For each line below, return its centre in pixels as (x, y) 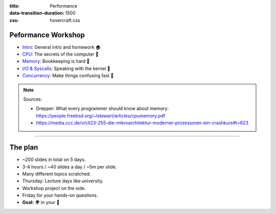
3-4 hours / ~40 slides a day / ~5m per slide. (70, 167)
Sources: (33, 99)
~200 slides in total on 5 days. (54, 160)
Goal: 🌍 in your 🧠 (41, 202)
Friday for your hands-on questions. (60, 195)
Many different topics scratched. (57, 174)
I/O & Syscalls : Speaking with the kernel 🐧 (66, 68)
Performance (64, 6)
